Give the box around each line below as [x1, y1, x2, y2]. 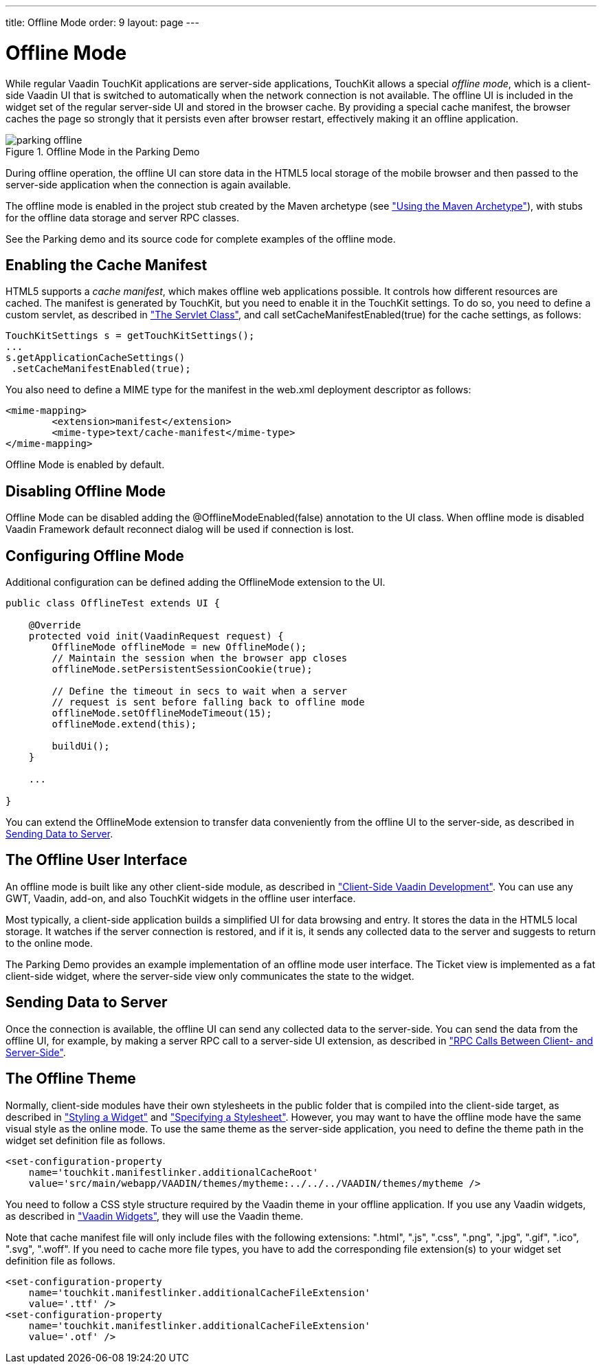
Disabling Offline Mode [5, 482, 166, 500]
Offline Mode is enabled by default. [5, 459, 165, 471]
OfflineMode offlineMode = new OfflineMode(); [52, 642, 307, 653]
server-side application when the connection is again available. [5, 178, 291, 190]
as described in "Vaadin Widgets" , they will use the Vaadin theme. [5, 1209, 304, 1222]
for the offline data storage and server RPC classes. [5, 211, 239, 223]
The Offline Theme [5, 1070, 136, 1088]
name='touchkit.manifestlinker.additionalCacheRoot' [28, 1166, 319, 1178]
